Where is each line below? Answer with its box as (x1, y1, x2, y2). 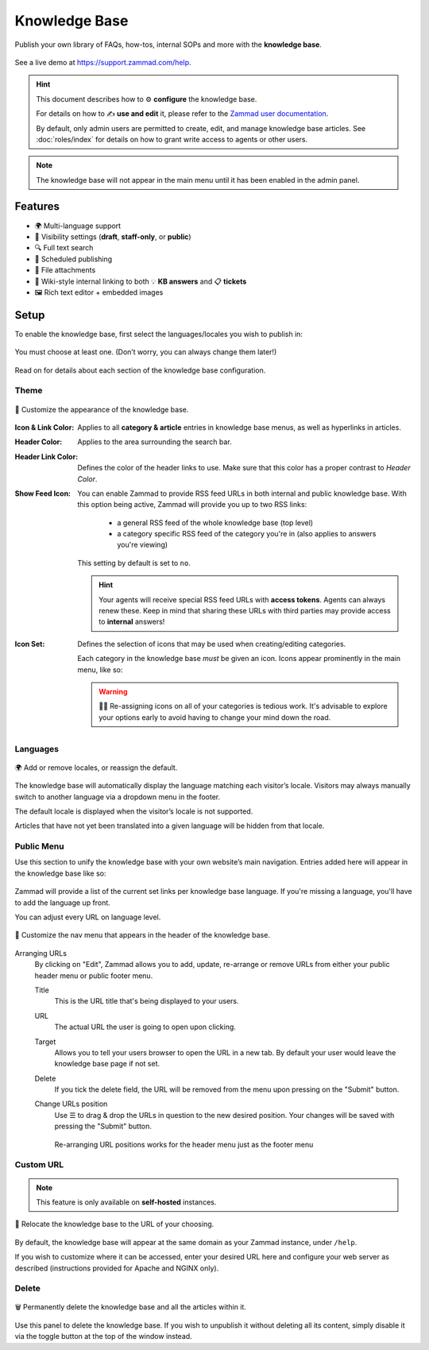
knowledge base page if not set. (54, 1059, 160, 1069)
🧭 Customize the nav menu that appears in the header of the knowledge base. (14, 930, 270, 940)
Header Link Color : (14, 451, 79, 461)
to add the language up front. (14, 898, 110, 907)
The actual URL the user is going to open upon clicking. (54, 1022, 236, 1032)
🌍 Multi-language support (34, 221, 122, 230)
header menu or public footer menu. (34, 970, 153, 981)
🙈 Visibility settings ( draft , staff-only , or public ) (34, 231, 191, 242)
